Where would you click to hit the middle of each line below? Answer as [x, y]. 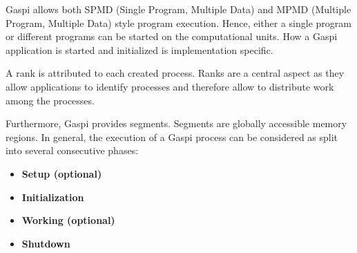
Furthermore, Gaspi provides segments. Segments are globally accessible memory [176, 123]
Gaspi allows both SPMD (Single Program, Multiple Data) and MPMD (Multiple [178, 9]
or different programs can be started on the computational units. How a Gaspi [172, 36]
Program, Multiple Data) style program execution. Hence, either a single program [178, 22]
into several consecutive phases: [72, 150]
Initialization [53, 197]
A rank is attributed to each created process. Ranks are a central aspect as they [175, 73]
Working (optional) [68, 220]
